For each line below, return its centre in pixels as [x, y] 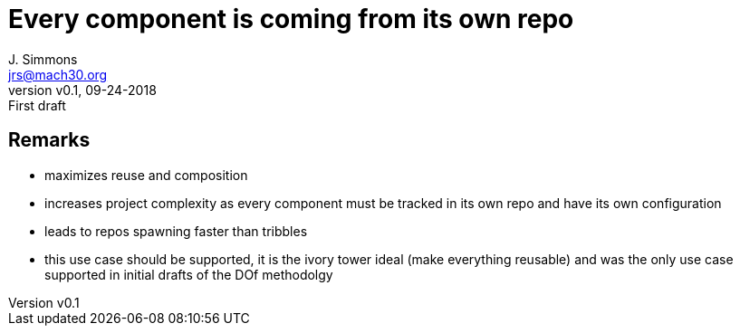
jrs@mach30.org [58, 74]
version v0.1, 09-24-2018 [82, 90]
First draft [37, 105]
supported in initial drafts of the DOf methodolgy [189, 274]
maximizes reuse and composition [146, 175]
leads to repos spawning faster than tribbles [176, 231]
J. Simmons [43, 59]
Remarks [49, 140]
